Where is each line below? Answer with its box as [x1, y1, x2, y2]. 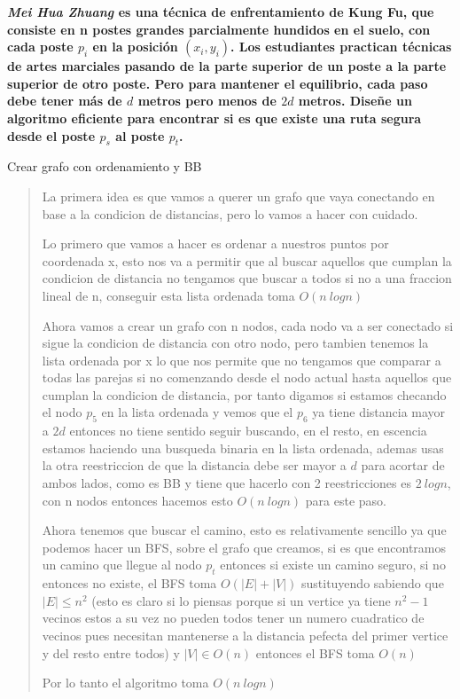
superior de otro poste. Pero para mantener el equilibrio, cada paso [7, 74, 428, 92]
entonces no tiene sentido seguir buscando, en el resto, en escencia [69, 421, 427, 440]
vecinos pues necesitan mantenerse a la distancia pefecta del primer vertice [42, 626, 448, 645]
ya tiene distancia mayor [312, 403, 446, 421]
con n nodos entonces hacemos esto [42, 491, 233, 509]
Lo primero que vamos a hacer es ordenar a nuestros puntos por [42, 234, 389, 253]
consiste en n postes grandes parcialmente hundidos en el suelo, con [7, 20, 431, 38]
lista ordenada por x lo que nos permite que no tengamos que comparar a [42, 350, 441, 369]
